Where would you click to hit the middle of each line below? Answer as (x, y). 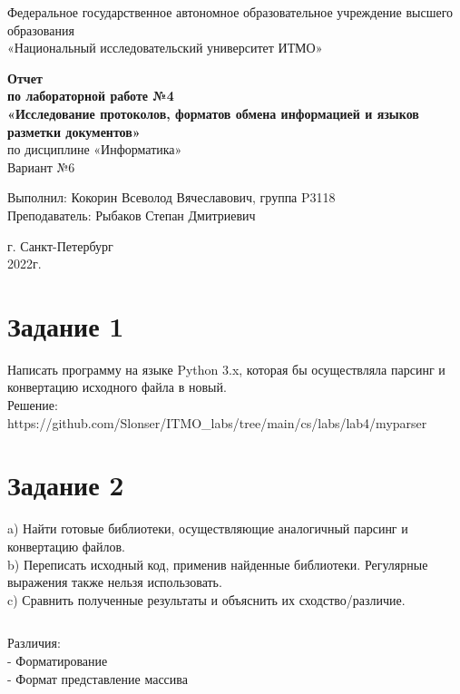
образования (41, 29)
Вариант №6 (41, 166)
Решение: (33, 405)
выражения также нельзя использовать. (115, 582)
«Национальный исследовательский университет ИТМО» (165, 48)
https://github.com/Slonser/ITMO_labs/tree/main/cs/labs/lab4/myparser (217, 422)
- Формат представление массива (98, 678)
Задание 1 (66, 325)
